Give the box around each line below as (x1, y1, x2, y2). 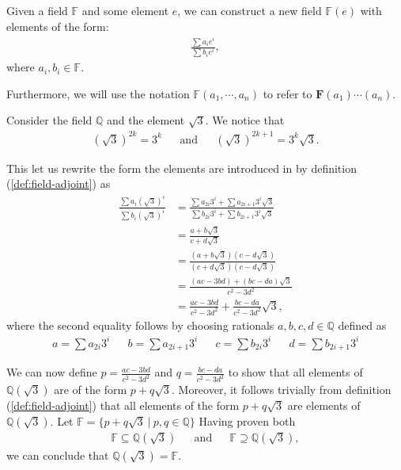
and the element (106, 112, 185, 128)
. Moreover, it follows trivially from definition (171, 381, 392, 398)
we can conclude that (6, 446, 109, 463)
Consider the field (6, 112, 93, 128)
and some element (81, 2, 169, 18)
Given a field (6, 2, 68, 18)
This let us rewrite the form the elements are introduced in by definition (6, 159, 357, 176)
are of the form (54, 381, 127, 398)
